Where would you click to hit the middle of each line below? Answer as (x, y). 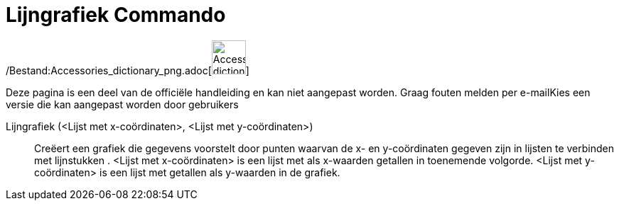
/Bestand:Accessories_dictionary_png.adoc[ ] (128, 70)
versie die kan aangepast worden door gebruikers (122, 104)
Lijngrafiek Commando (116, 15)
